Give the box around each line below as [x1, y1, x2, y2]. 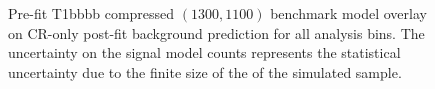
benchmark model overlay [270, 3, 427, 24]
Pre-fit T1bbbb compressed [8, 3, 175, 24]
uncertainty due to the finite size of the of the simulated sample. [8, 61, 402, 82]
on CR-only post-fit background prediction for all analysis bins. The [8, 22, 425, 43]
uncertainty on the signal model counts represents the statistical [8, 42, 401, 63]
